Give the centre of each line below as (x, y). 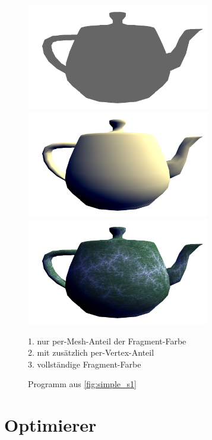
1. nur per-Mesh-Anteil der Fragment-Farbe (107, 341)
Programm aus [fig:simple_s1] (82, 384)
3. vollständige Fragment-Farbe (85, 364)
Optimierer (50, 425)
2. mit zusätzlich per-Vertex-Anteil (91, 352)
